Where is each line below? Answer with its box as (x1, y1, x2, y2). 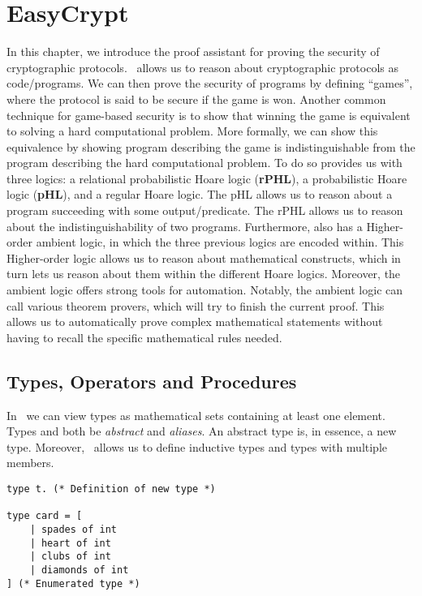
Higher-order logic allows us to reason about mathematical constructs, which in (6, 249, 401, 266)
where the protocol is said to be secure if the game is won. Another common (6, 90, 386, 107)
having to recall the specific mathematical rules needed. (6, 328, 282, 345)
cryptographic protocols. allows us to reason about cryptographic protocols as (6, 58, 398, 75)
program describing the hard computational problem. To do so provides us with (6, 154, 403, 171)
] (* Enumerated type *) (6, 577, 140, 590)
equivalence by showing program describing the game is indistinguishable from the (6, 138, 416, 155)
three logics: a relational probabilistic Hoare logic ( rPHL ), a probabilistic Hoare (6, 169, 407, 187)
